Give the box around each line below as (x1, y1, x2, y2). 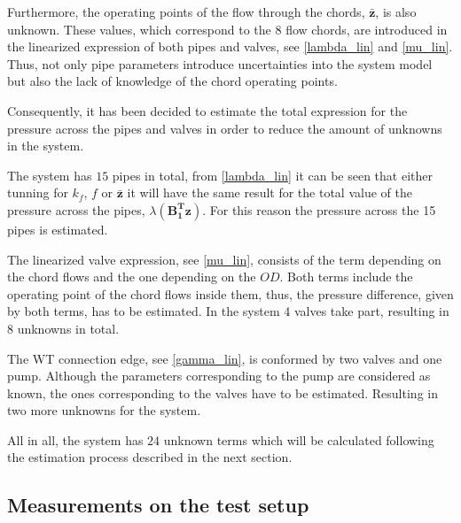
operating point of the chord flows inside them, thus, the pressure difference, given (7, 284, 454, 303)
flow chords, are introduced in (285, 19, 448, 38)
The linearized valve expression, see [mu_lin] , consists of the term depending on (7, 250, 441, 268)
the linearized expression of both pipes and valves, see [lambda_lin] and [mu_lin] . (7, 37, 453, 56)
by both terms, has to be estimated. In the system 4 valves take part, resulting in (7, 302, 449, 320)
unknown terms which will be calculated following (163, 430, 434, 449)
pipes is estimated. (7, 219, 108, 238)
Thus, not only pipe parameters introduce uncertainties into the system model (7, 54, 433, 73)
